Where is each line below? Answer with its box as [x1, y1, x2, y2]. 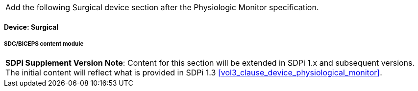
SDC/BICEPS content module [4, 40, 84, 47]
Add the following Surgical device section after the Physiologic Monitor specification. [5, 2, 319, 12]
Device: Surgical [4, 22, 59, 31]
